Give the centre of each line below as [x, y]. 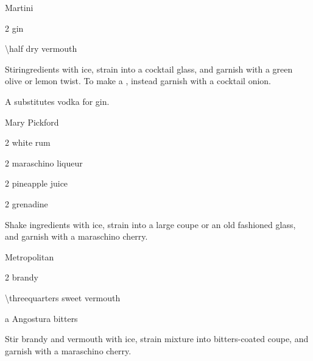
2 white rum [28, 142]
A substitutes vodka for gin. [57, 101]
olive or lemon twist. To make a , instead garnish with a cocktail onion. [138, 81]
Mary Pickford [32, 122]
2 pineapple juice [37, 183]
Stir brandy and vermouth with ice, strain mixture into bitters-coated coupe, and [157, 339]
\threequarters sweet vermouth [63, 297]
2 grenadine [26, 203]
